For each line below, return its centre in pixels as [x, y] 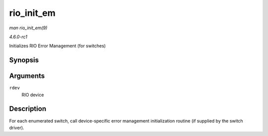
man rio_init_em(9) [28, 28]
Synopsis [24, 60]
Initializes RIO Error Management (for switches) [58, 46]
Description [28, 109]
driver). [17, 128]
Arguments [27, 76]
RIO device [33, 95]
